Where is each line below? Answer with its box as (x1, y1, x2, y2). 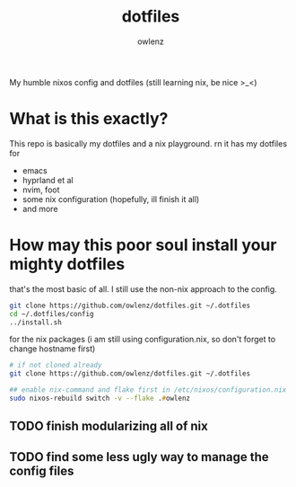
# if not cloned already (9, 361, 102, 370)
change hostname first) (9, 343, 96, 354)
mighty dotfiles (9, 254, 126, 275)
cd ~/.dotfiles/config (9, 309, 94, 318)
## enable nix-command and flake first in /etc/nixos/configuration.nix (9, 385, 287, 394)
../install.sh (9, 317, 63, 327)
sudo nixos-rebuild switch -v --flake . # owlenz (9, 394, 191, 403)
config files (9, 463, 74, 478)
